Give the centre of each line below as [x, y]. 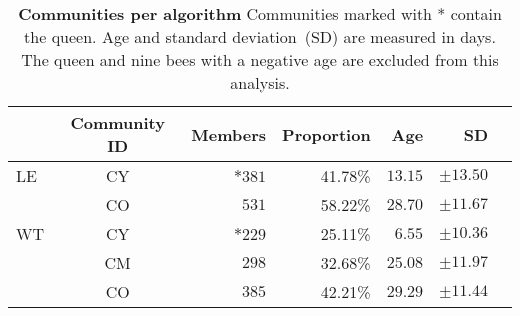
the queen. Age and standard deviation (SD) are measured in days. [260, 36]
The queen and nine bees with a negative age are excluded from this [260, 59]
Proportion [326, 134]
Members [229, 134]
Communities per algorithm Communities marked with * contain [260, 13]
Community [117, 122]
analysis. [260, 82]
